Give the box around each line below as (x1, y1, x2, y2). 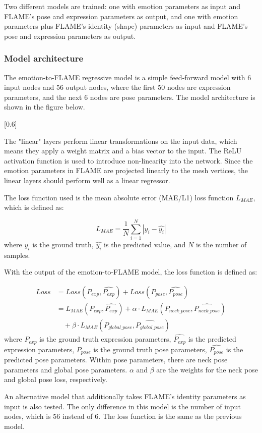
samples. (4, 249, 30, 260)
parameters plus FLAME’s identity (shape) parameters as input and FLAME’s (4, 21, 248, 31)
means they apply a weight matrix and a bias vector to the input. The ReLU (4, 145, 242, 156)
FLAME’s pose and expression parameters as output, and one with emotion (4, 11, 238, 21)
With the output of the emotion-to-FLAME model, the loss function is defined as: (4, 266, 257, 277)
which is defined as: (4, 202, 64, 212)
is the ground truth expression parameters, (39, 334, 171, 344)
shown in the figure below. (4, 101, 85, 112)
